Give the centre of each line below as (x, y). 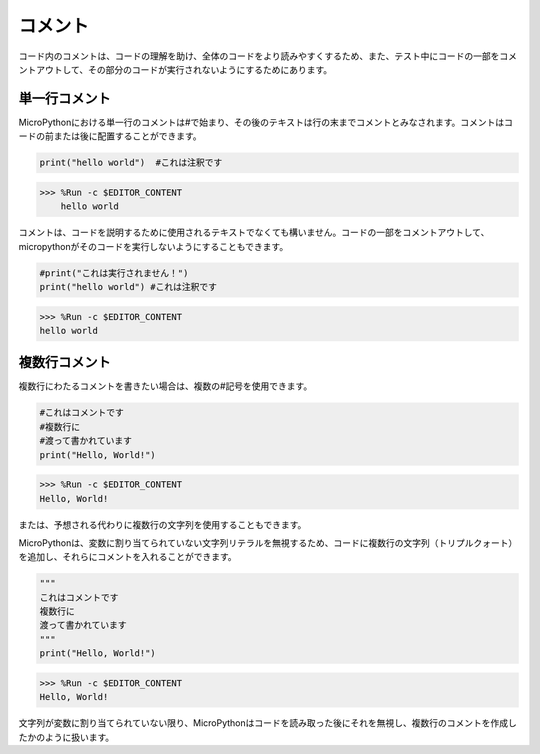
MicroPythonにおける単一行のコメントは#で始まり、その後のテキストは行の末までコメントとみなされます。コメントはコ (266, 122)
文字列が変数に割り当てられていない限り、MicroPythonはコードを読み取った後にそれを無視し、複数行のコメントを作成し (267, 723)
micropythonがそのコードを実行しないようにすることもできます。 (153, 246)
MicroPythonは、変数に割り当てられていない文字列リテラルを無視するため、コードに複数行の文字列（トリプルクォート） (268, 542)
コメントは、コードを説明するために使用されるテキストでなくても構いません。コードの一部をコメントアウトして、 (254, 232)
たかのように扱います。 (66, 737)
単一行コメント (64, 98)
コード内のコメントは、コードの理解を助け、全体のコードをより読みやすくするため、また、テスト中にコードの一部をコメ (268, 56)
